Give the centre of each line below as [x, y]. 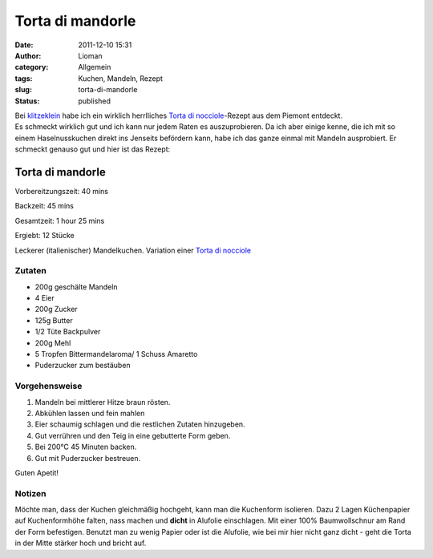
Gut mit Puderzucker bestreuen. [88, 458]
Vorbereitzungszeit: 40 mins [61, 191]
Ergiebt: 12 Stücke [45, 236]
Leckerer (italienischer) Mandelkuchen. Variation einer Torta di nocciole [133, 250]
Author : [28, 55]
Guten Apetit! [37, 472]
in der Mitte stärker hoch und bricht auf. [81, 543]
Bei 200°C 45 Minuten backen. [86, 447]
